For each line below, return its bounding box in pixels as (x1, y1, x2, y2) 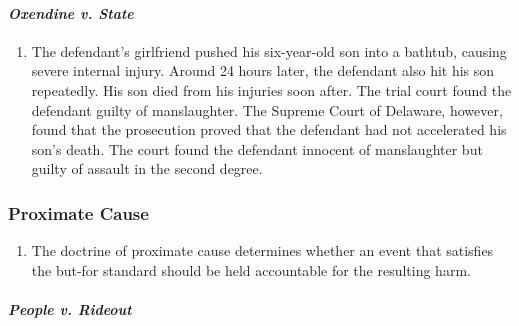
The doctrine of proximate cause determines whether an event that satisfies (31, 240, 494, 261)
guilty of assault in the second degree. (31, 158, 263, 179)
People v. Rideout (8, 298, 132, 319)
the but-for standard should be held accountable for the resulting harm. (31, 259, 471, 280)
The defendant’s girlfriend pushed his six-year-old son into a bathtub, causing (31, 40, 507, 61)
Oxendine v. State (8, 2, 134, 23)
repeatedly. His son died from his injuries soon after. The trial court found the (31, 79, 512, 100)
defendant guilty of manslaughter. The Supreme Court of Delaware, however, (31, 99, 503, 120)
